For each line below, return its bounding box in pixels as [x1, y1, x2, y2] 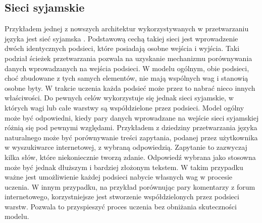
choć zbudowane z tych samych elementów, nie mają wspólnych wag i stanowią [5, 73, 248, 83]
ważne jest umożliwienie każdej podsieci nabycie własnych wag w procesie [5, 172, 233, 182]
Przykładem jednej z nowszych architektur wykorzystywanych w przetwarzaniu [5, 23, 249, 34]
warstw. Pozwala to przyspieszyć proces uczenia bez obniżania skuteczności [5, 201, 237, 211]
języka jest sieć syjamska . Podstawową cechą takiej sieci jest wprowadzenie [5, 33, 238, 43]
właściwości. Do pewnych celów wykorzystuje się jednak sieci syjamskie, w [5, 92, 234, 103]
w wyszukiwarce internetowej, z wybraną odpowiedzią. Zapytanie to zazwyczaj [5, 142, 247, 152]
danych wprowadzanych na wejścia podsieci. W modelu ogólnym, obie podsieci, [5, 63, 249, 73]
